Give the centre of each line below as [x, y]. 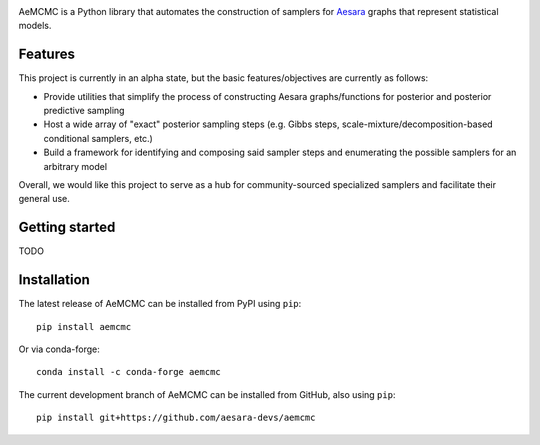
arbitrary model [75, 166]
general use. [44, 199]
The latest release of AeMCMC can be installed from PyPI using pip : [160, 304]
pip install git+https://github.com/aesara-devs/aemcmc [176, 418]
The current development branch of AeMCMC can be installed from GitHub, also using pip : [207, 394]
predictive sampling [84, 111]
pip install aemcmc [84, 326]
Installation [54, 280]
